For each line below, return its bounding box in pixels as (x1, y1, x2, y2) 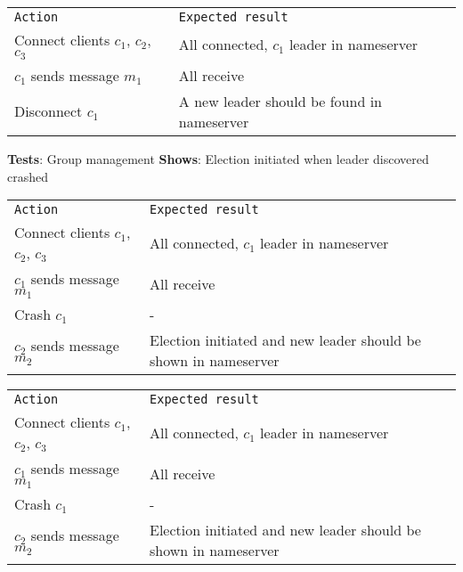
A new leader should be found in (178, 90, 382, 111)
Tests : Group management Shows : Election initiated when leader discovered (7, 149, 429, 168)
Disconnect (14, 101, 83, 122)
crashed (7, 167, 49, 185)
